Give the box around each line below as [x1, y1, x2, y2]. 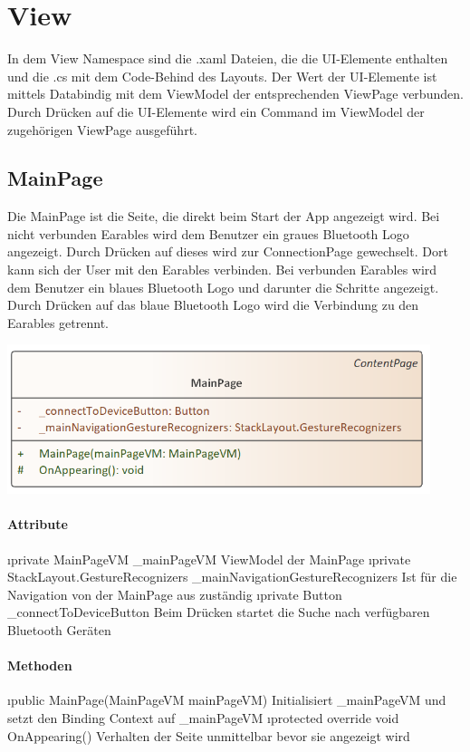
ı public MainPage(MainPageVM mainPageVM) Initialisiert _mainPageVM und [7, 690, 446, 709]
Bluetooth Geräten [7, 620, 111, 639]
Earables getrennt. [7, 313, 109, 332]
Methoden [7, 656, 72, 675]
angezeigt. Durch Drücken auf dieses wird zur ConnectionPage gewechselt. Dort [7, 242, 448, 261]
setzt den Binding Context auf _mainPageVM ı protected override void [7, 708, 399, 727]
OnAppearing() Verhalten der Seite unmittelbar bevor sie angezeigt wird [7, 726, 410, 745]
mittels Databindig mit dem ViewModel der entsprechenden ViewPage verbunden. [7, 84, 464, 103]
